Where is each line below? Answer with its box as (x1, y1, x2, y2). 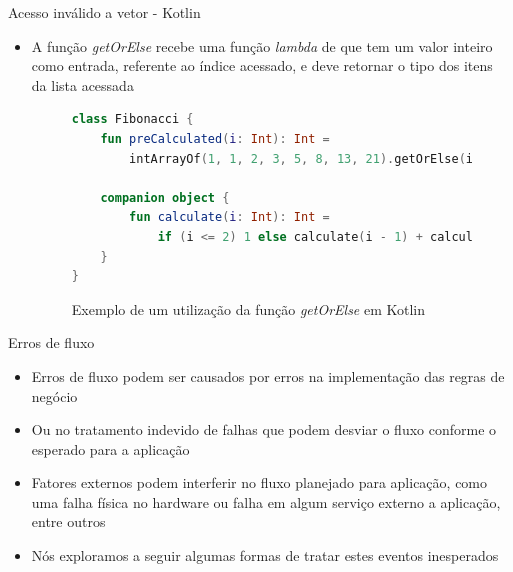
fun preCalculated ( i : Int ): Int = (100, 131, 330, 146)
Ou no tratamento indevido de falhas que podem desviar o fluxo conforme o (31, 419, 497, 440)
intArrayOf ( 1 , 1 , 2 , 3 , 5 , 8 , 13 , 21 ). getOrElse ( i (129, 151, 474, 166)
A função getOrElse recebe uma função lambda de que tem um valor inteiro (31, 35, 493, 56)
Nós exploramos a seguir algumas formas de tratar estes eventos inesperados (31, 545, 499, 566)
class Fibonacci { (71, 112, 194, 127)
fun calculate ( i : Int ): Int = (129, 210, 330, 225)
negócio (31, 385, 78, 406)
